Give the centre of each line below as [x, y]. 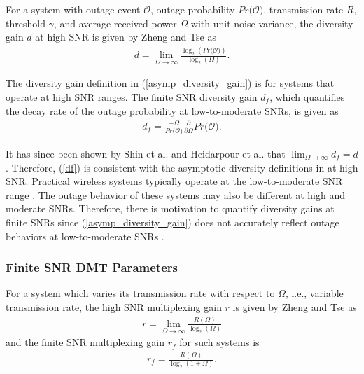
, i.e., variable [314, 293]
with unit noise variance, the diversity [272, 23]
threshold [26, 23]
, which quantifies [307, 96]
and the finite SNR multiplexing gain [85, 342]
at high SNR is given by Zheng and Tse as [126, 37]
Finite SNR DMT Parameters [92, 267]
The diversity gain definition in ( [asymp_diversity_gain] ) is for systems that [170, 83]
